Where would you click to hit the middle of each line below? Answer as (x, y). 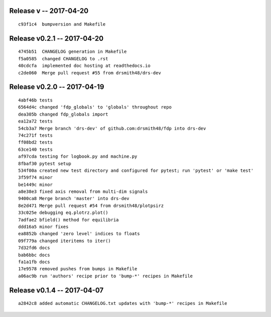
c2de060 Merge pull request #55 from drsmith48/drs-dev (90, 73)
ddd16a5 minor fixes (43, 227)
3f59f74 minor (35, 178)
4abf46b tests (35, 100)
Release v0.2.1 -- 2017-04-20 (56, 38)
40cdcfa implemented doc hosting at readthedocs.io (84, 66)
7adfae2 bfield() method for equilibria (69, 220)
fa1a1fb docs (34, 262)
